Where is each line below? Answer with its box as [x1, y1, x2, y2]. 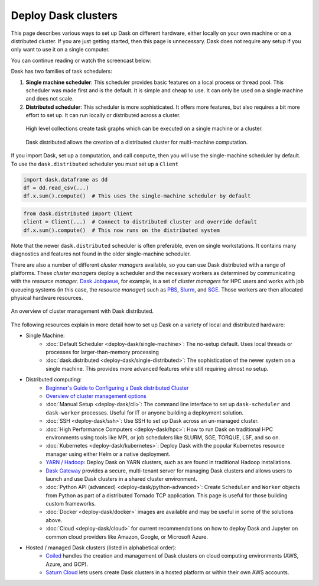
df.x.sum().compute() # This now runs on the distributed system [23, 226, 220, 234]
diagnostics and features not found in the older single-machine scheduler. [11, 250, 191, 257]
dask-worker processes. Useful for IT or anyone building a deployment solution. [45, 409, 244, 416]
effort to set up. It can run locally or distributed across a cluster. [25, 112, 181, 119]
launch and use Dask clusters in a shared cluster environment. [45, 475, 197, 482]
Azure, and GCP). [45, 561, 89, 568]
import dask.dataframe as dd [23, 176, 108, 183]
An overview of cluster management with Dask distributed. [11, 307, 154, 315]
